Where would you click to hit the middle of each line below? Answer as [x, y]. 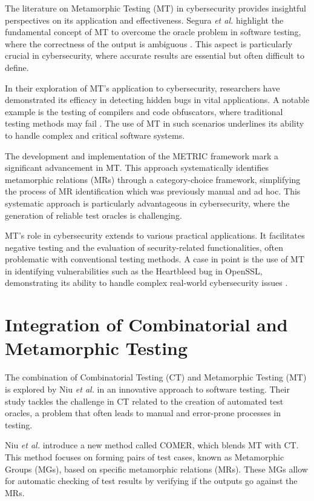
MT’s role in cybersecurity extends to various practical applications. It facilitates [155, 235]
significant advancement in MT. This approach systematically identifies [137, 168]
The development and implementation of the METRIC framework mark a [142, 155]
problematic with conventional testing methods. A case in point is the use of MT [155, 259]
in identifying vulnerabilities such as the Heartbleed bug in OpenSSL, [134, 270]
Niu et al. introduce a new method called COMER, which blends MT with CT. [152, 445]
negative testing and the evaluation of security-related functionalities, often [144, 247]
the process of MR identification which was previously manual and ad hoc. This [153, 191]
